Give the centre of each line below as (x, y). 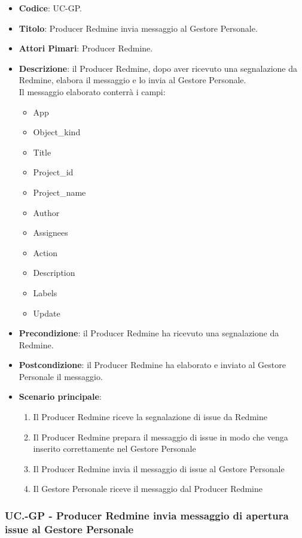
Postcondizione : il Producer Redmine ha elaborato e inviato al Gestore (152, 365)
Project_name (60, 192)
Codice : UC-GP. (50, 8)
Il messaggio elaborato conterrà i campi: (92, 91)
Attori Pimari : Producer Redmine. (86, 48)
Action (45, 252)
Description (54, 273)
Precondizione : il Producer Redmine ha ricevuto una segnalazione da (149, 333)
